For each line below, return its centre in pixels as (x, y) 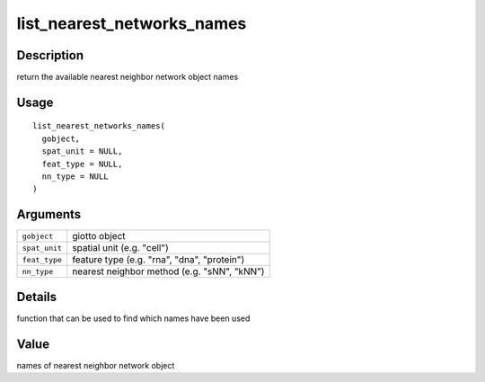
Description (50, 55)
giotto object (99, 236)
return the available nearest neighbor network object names (128, 77)
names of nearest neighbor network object (96, 365)
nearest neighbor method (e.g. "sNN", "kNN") (168, 271)
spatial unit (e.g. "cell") (121, 248)
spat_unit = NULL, (82, 151)
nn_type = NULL (75, 177)
